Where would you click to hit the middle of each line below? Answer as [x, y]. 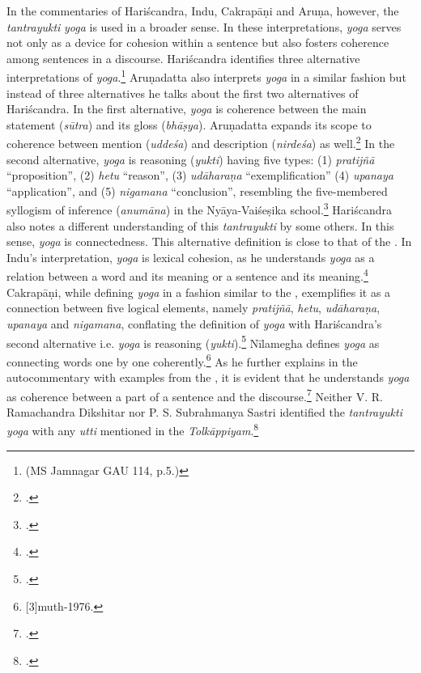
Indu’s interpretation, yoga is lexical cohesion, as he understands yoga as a [191, 257]
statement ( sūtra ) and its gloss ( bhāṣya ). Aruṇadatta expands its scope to [189, 124]
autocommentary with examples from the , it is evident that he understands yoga [208, 377]
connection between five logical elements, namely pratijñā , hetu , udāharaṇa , [193, 308]
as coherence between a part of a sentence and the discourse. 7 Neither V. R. [195, 395]
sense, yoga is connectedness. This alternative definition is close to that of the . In [209, 241]
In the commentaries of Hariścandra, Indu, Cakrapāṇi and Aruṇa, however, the [203, 11]
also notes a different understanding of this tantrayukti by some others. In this [200, 225]
